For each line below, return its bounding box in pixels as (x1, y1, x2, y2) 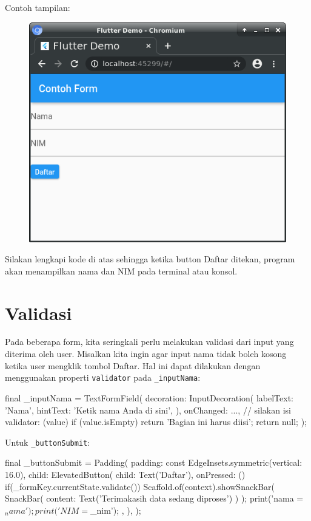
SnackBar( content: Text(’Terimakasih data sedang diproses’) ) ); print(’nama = (5, 492, 304, 505)
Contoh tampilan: (5, 1, 70, 13)
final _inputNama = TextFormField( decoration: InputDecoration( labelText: (5, 391, 293, 404)
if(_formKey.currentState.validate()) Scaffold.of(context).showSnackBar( (5, 480, 275, 492)
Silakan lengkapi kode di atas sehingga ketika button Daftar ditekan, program (5, 253, 295, 265)
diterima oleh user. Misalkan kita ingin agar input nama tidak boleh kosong (5, 347, 287, 360)
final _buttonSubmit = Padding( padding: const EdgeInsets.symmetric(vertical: (5, 456, 303, 469)
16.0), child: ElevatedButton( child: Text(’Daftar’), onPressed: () (5, 468, 246, 480)
